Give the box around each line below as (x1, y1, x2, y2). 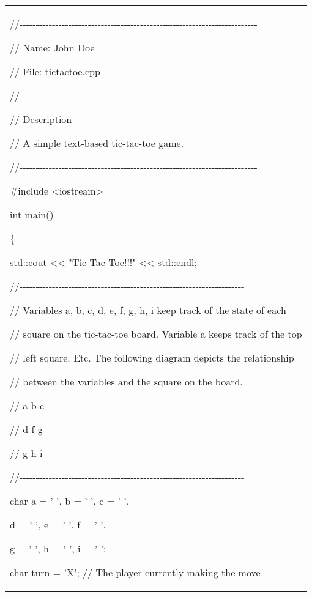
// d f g (10, 422, 43, 436)
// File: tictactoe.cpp (10, 64, 100, 78)
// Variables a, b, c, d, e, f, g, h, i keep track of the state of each (10, 303, 286, 317)
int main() (10, 207, 54, 221)
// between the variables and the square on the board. (10, 374, 243, 388)
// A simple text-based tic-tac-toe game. (10, 136, 184, 150)
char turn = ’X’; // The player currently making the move (10, 565, 261, 579)
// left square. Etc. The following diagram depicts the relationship (10, 350, 294, 365)
